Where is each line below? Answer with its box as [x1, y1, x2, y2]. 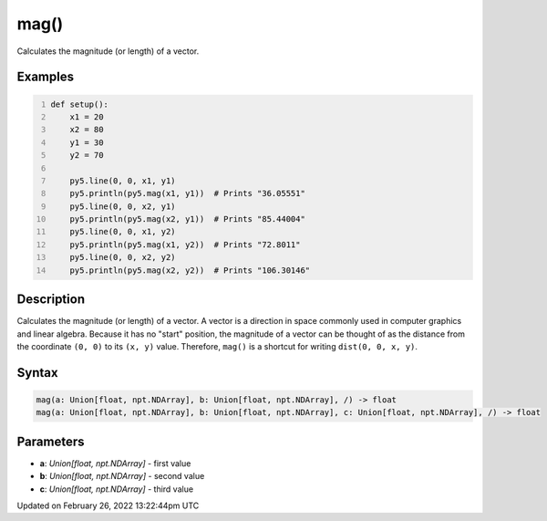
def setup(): [50, 99, 109, 109]
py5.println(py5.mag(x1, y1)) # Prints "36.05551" [69, 188, 305, 199]
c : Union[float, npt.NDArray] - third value [39, 484, 194, 495]
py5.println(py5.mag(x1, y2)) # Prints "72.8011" [69, 239, 301, 250]
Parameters [16, 433, 85, 449]
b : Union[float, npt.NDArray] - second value [39, 471, 205, 482]
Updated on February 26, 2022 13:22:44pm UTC [16, 500, 200, 511]
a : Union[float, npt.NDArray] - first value [39, 457, 191, 469]
